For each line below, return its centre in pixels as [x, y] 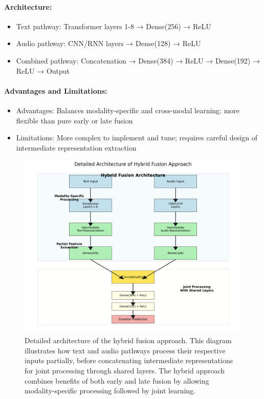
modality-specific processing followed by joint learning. [110, 391]
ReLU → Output [43, 70]
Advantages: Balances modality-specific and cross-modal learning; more [128, 110]
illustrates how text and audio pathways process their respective [125, 350]
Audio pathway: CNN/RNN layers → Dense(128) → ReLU [108, 43]
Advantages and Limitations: [56, 90]
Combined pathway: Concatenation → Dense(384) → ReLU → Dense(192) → [138, 60]
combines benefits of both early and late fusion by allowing [117, 380]
